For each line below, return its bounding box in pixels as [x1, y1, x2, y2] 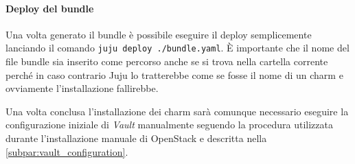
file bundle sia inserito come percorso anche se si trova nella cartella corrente [5, 54, 328, 69]
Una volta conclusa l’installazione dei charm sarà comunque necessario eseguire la [5, 104, 349, 118]
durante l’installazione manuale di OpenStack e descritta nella [5, 131, 267, 145]
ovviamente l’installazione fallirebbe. [5, 81, 159, 95]
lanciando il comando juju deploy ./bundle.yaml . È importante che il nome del [5, 40, 350, 55]
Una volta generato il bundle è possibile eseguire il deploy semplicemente [5, 27, 312, 41]
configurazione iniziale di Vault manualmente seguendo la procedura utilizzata [5, 117, 333, 132]
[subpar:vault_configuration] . [5, 144, 128, 159]
